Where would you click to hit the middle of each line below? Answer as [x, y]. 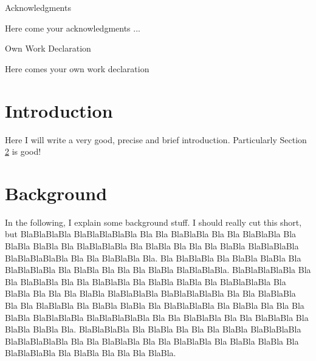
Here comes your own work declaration [77, 68]
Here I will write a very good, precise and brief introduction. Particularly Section [156, 139]
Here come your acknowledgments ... [73, 28]
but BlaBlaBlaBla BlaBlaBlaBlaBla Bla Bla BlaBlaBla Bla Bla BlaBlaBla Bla [151, 234]
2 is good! [23, 151]
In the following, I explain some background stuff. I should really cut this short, [153, 222]
